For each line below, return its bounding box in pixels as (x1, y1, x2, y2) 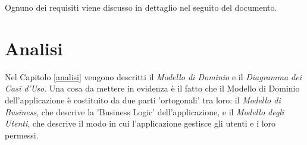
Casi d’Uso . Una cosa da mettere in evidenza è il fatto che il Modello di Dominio (5, 82, 300, 94)
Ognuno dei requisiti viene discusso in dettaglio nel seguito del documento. (5, 1, 277, 13)
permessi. (5, 128, 39, 141)
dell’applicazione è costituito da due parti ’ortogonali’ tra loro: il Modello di (5, 93, 281, 106)
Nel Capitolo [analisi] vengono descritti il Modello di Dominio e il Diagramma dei (5, 70, 302, 83)
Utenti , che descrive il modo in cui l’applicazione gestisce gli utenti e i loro (5, 117, 276, 130)
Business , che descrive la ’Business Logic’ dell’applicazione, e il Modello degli (5, 105, 284, 118)
